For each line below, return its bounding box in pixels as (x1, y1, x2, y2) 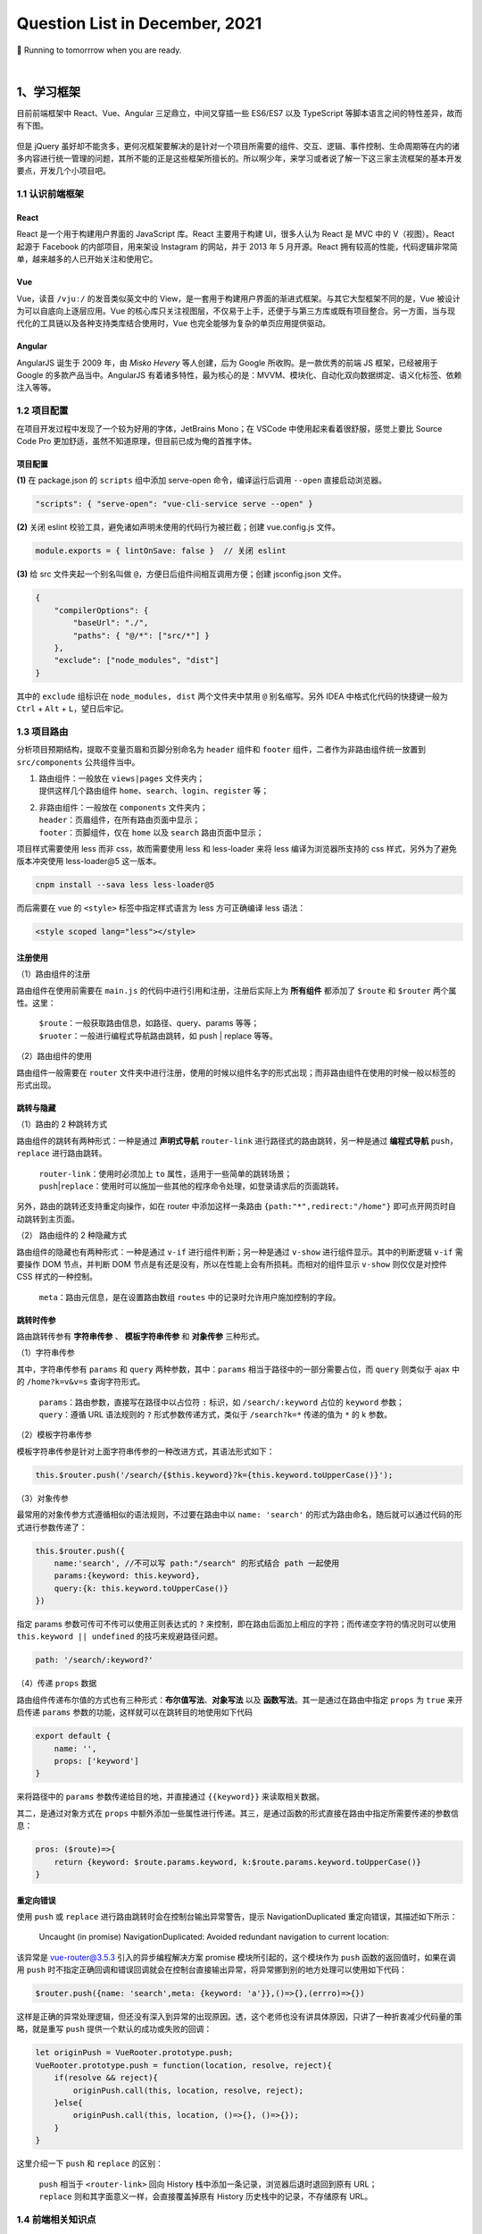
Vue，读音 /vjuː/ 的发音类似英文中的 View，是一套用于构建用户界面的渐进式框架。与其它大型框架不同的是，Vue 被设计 (16, 293, 461, 304)
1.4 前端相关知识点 (16, 2213, 96, 2225)
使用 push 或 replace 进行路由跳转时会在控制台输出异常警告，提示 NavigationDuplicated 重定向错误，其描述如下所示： (16, 1911, 458, 1921)
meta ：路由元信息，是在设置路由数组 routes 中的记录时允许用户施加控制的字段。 (38, 1291, 341, 1302)
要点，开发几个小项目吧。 (16, 165, 111, 176)
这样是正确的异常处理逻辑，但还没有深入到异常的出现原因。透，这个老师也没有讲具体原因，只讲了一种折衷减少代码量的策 (16, 2011, 462, 2022)
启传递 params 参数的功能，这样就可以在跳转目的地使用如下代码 (16, 1707, 253, 1717)
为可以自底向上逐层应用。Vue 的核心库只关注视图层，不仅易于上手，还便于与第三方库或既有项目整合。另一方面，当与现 (16, 305, 456, 316)
